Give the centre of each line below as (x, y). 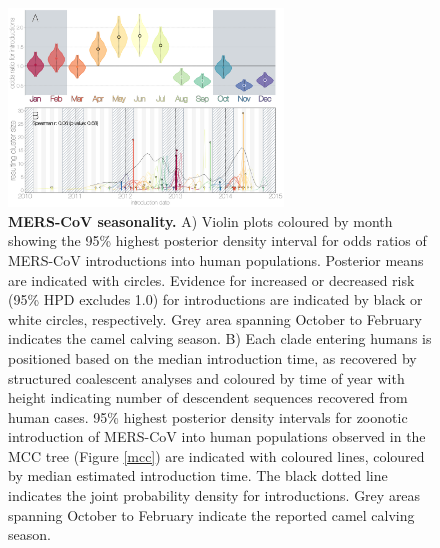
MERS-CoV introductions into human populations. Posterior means (216, 259)
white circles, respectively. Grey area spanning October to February (215, 318)
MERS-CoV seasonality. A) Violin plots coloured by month (200, 220)
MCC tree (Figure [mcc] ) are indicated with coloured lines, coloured (216, 455)
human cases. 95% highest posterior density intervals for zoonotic (208, 416)
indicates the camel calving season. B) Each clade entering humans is (220, 338)
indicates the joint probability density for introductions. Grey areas (214, 495)
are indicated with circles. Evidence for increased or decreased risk (211, 279)
